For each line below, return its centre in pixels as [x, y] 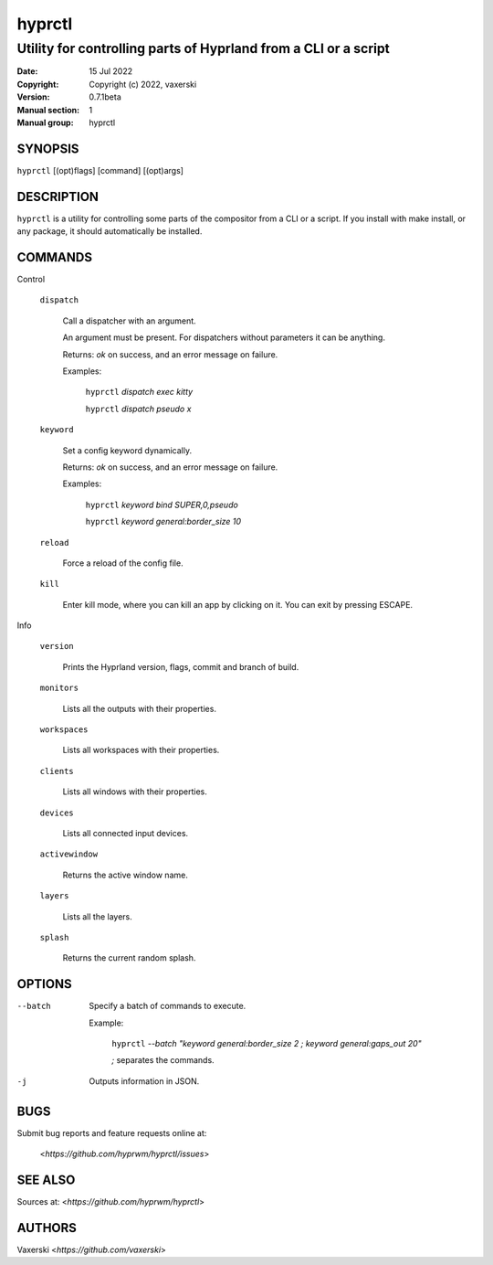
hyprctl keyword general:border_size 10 [163, 522]
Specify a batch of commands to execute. [168, 1006]
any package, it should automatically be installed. [110, 231]
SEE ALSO [46, 1180]
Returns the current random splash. [129, 958]
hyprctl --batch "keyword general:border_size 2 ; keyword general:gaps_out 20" [267, 1044]
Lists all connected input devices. [126, 833]
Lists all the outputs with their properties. [139, 708]
